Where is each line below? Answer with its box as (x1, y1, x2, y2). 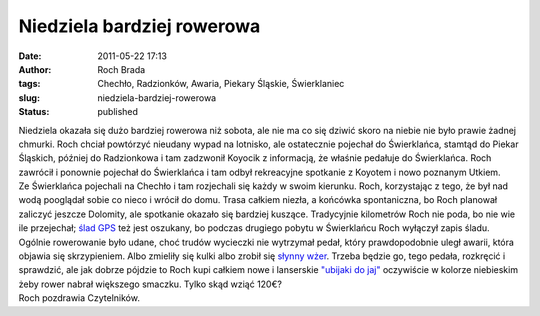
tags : (18, 78, 41, 90)
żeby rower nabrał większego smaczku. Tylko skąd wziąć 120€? (18, 278, 282, 290)
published (97, 106, 139, 118)
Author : (18, 63, 52, 75)
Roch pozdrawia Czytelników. (18, 292, 140, 304)
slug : (18, 91, 40, 104)
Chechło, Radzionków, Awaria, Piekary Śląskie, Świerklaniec (97, 78, 345, 90)
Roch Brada (97, 63, 146, 75)
